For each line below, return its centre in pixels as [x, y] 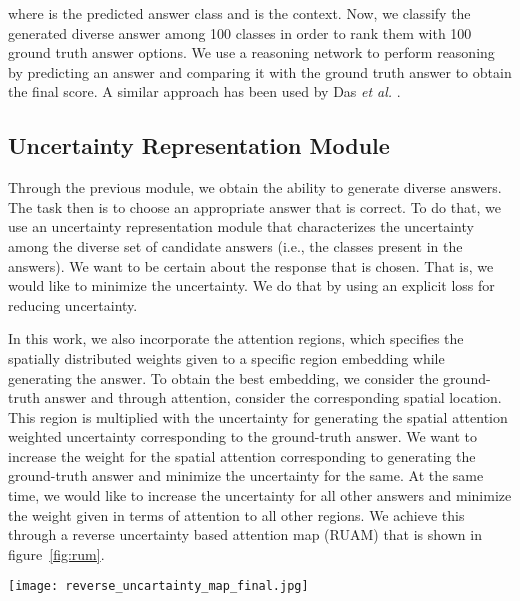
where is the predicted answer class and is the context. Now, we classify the [239, 13]
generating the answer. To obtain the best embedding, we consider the [223, 377]
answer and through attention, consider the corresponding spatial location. [273, 397]
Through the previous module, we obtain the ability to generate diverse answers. [255, 187]
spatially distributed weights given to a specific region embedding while [226, 357]
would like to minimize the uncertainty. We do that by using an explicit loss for [251, 285]
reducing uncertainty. [73, 304]
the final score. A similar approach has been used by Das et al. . [204, 91]
